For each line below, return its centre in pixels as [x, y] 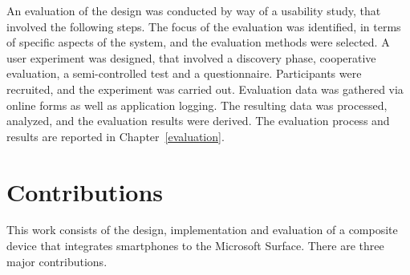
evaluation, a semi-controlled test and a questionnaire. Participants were [184, 73]
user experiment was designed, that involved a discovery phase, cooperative [191, 57]
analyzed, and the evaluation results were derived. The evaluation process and [198, 121]
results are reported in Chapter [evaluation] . [116, 136]
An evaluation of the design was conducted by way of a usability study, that [194, 10]
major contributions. [57, 261]
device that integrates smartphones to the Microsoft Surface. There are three [195, 246]
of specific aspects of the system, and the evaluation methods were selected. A [198, 42]
